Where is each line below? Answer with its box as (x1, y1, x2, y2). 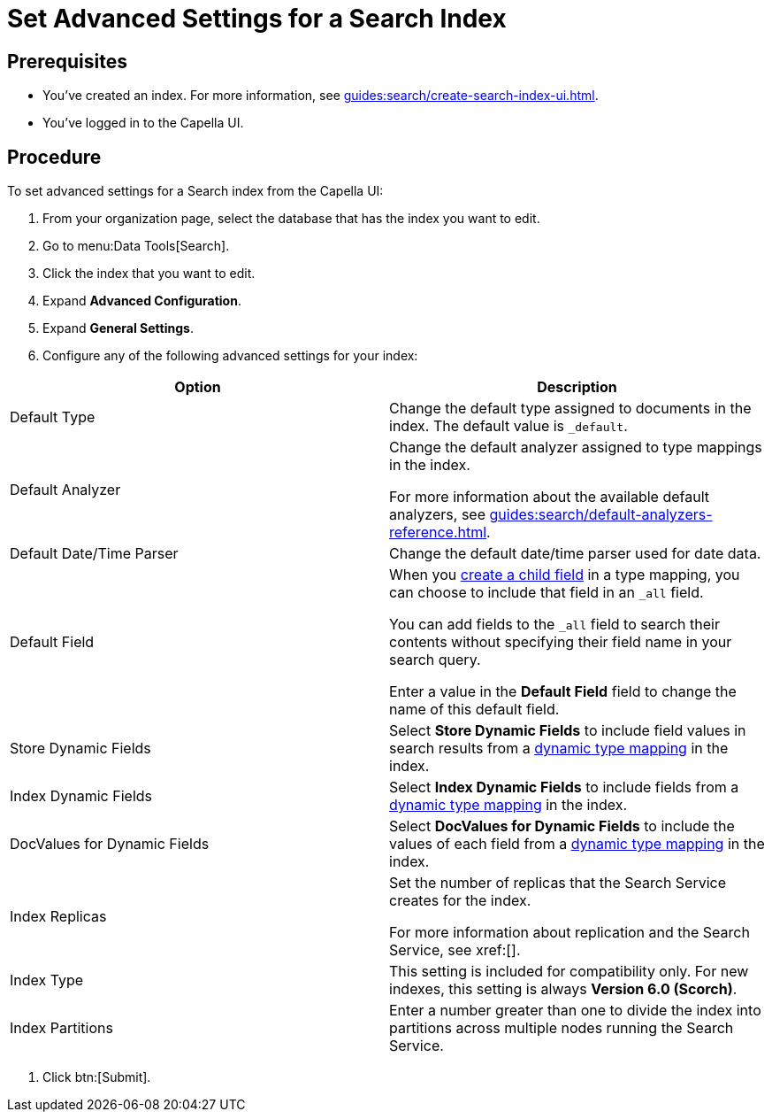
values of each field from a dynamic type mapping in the (389, 835, 765, 853)
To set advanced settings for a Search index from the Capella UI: (7, 183, 384, 199)
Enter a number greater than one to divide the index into (389, 1001, 761, 1020)
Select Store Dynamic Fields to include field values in (389, 722, 746, 740)
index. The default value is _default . (389, 417, 628, 436)
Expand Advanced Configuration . (42, 293, 241, 309)
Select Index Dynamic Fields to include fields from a (389, 778, 739, 797)
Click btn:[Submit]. (42, 1069, 151, 1085)
